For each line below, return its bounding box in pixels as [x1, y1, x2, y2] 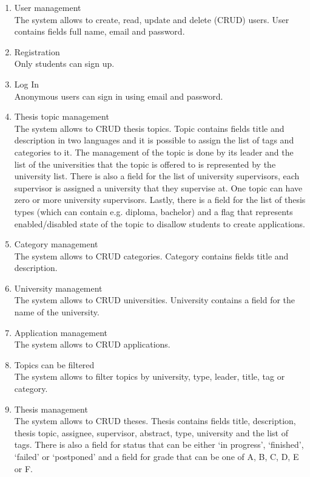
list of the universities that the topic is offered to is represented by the [14, 157, 276, 170]
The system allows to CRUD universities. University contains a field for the [14, 293, 295, 306]
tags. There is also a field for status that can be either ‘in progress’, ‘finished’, [14, 438, 304, 451]
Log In [14, 77, 39, 90]
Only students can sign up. [14, 57, 115, 70]
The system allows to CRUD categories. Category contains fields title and [14, 249, 289, 262]
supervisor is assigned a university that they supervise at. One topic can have [14, 181, 303, 194]
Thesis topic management [14, 110, 109, 123]
